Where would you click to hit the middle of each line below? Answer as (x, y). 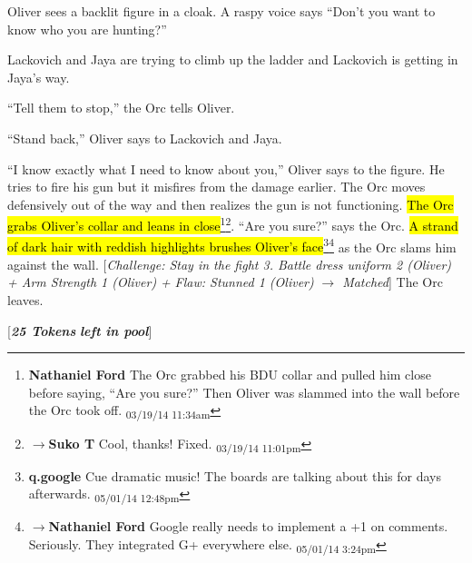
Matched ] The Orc (393, 282)
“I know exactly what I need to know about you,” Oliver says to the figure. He (226, 168)
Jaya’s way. (39, 77)
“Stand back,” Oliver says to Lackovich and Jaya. (145, 138)
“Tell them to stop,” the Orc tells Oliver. (121, 108)
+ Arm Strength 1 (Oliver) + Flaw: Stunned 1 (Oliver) (161, 282)
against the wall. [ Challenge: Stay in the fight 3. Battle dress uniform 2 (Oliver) (230, 264)
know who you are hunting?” (87, 29)
